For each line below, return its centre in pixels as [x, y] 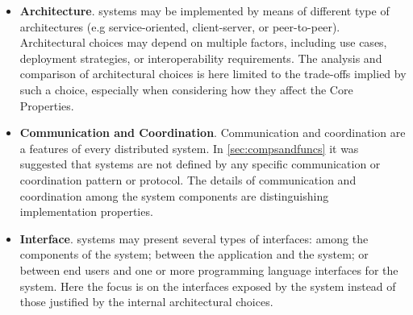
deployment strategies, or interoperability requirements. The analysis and [201, 58]
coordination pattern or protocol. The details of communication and [188, 179]
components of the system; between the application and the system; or [194, 254]
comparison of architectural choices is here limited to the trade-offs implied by [213, 74]
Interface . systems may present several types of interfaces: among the [194, 238]
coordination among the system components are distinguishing [174, 195]
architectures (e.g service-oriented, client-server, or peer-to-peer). [180, 26]
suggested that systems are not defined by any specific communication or [200, 164]
